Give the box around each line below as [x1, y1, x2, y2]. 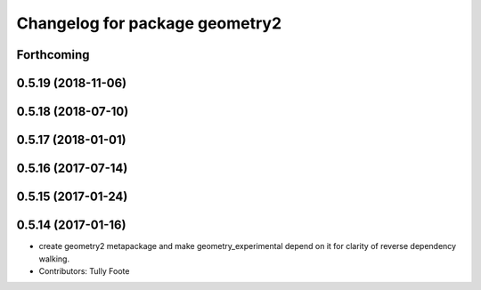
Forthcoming [16, 47, 90, 62]
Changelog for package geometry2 [16, 13, 282, 33]
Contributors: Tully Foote [38, 265, 130, 276]
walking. [38, 254, 70, 264]
